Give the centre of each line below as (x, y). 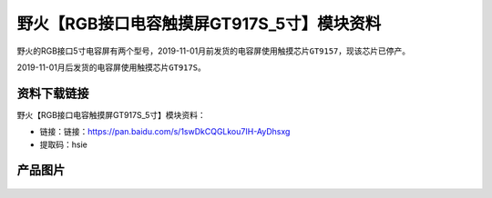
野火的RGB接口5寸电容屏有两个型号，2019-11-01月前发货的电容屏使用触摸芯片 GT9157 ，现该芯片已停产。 (214, 51)
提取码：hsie (64, 144)
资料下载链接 (53, 93)
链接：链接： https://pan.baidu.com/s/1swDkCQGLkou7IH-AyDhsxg (165, 132)
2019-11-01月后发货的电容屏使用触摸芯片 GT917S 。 (112, 67)
